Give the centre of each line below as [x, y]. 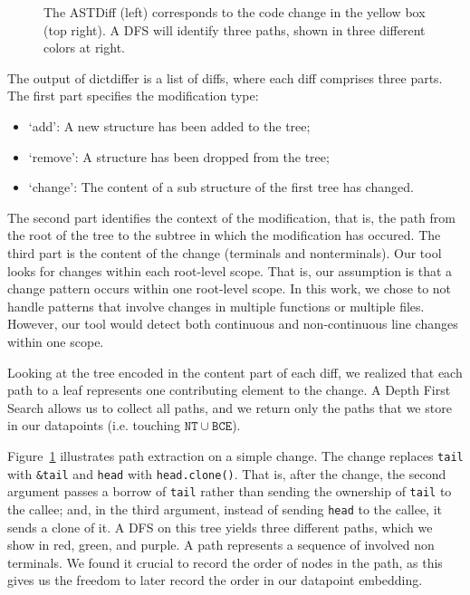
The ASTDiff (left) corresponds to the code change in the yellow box [235, 12]
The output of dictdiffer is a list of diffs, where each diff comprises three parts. [225, 77]
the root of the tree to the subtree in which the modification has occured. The [224, 235]
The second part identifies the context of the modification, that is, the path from [231, 217]
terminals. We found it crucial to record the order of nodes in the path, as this [225, 562]
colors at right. [84, 48]
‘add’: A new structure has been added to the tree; [169, 125]
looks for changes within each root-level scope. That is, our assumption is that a [230, 270]
